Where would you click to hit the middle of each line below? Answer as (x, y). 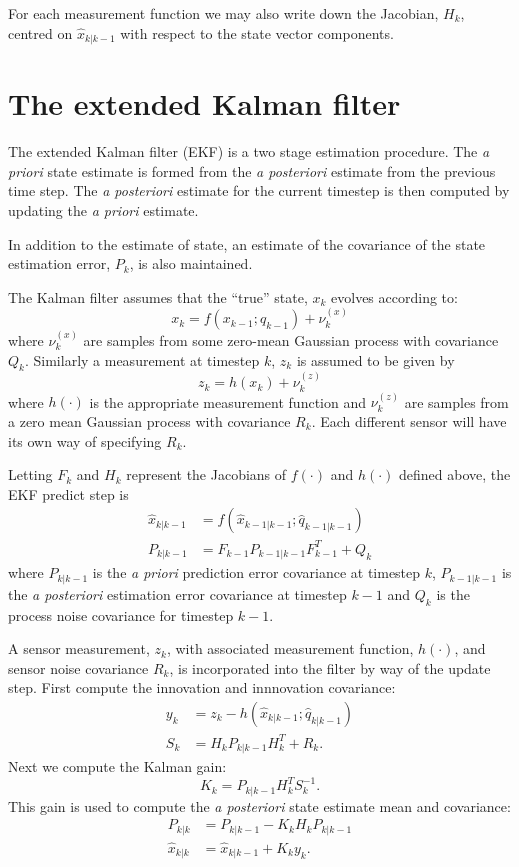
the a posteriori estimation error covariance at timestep (177, 593)
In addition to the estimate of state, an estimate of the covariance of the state (247, 243)
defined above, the (455, 474)
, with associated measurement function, (290, 648)
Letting (30, 474)
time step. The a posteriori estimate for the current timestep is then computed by (259, 190)
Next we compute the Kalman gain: (117, 766)
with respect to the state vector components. (257, 32)
